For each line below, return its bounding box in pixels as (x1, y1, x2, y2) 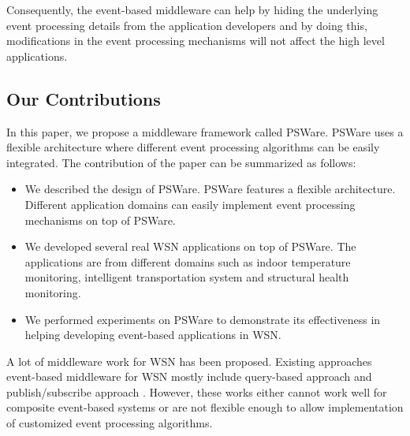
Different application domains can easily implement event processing (24, 196, 356, 212)
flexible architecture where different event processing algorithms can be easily (6, 139, 380, 155)
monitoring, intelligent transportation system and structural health (24, 269, 349, 285)
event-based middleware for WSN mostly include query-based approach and (6, 368, 372, 385)
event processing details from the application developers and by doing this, (6, 17, 367, 33)
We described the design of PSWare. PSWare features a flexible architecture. (24, 181, 396, 197)
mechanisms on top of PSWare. (24, 211, 176, 228)
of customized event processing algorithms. (6, 415, 213, 431)
